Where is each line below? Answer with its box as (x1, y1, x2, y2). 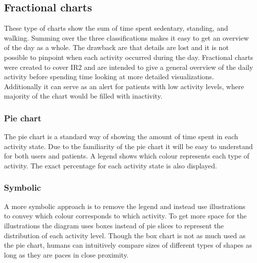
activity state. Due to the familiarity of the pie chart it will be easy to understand (4, 141, 253, 151)
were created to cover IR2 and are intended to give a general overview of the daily (4, 61, 253, 72)
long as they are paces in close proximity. (4, 249, 129, 260)
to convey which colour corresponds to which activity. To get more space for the (4, 210, 247, 221)
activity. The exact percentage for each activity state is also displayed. (4, 160, 217, 170)
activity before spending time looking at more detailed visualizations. (4, 71, 214, 82)
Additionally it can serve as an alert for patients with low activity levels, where (4, 81, 244, 91)
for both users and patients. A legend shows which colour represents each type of (4, 151, 250, 161)
